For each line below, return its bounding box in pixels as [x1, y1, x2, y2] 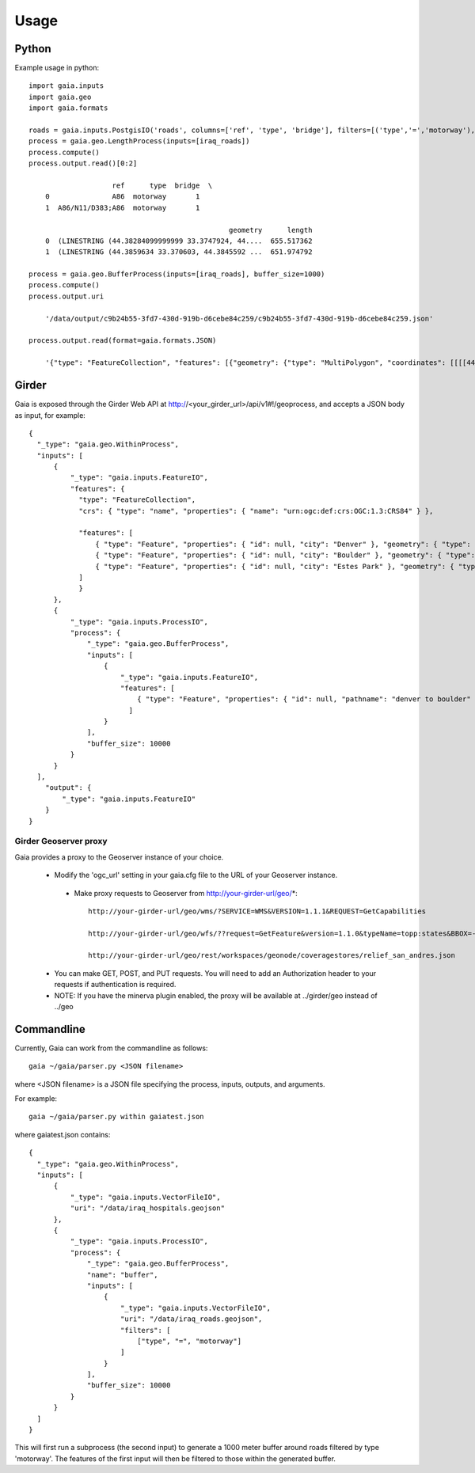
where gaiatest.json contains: [14, 1129, 111, 1139]
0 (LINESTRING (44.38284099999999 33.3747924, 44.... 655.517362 [44, 236, 313, 245]
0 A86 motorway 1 [44, 192, 200, 201]
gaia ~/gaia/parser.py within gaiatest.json [28, 1112, 205, 1122]
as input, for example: [14, 410, 86, 420]
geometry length [228, 226, 313, 234]
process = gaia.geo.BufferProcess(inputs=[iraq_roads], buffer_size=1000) [28, 270, 325, 279]
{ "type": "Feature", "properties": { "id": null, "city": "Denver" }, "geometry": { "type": [95, 539, 471, 549]
